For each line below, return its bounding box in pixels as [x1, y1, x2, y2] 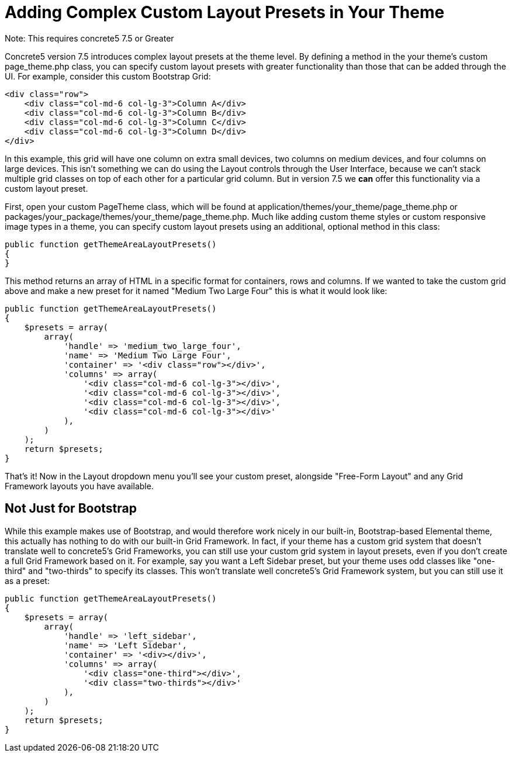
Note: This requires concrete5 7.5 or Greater [5, 33, 174, 43]
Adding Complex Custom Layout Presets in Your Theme [5, 2, 445, 22]
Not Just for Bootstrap [5, 501, 137, 516]
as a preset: [5, 575, 50, 586]
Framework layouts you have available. [5, 481, 154, 491]
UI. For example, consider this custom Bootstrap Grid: [5, 71, 211, 81]
